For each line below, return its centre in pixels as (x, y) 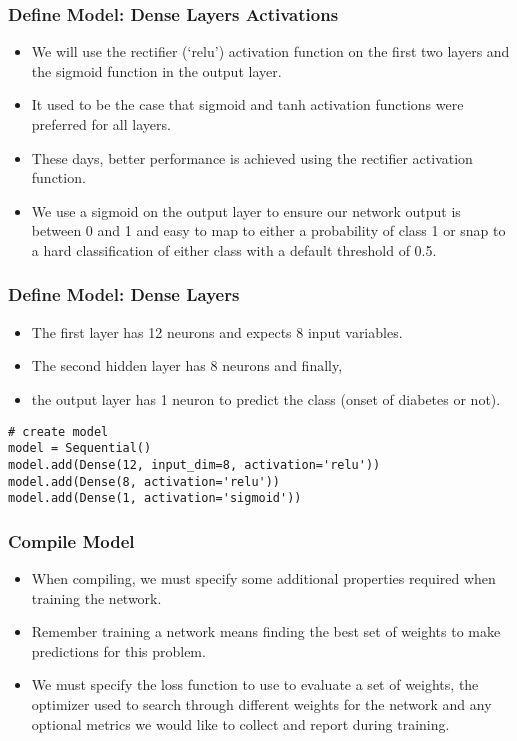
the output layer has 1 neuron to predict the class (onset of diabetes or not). (266, 398)
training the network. (96, 597)
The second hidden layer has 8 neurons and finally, (187, 365)
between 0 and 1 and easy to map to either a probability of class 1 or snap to (268, 230)
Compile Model (71, 540)
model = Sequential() (80, 448)
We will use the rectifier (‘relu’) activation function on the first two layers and (270, 51)
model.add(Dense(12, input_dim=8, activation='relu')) (194, 464)
